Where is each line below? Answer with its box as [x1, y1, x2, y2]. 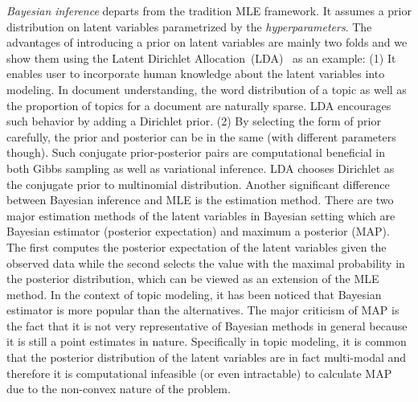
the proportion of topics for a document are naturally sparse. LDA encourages [6, 96, 391, 113]
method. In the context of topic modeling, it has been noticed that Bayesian [6, 285, 382, 302]
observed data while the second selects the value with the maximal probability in [6, 254, 405, 271]
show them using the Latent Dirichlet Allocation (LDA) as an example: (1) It [6, 49, 396, 66]
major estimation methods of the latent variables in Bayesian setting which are [6, 207, 395, 224]
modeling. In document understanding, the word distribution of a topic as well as [6, 80, 407, 97]
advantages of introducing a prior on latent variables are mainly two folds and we [6, 34, 408, 51]
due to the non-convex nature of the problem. [6, 380, 231, 397]
